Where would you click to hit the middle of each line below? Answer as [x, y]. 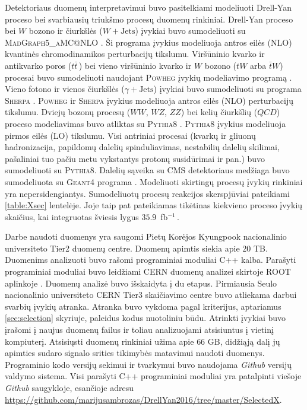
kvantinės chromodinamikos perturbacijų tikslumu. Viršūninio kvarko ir [135, 54]
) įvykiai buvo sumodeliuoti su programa [227, 89]
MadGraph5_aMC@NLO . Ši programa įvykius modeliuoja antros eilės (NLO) [148, 42]
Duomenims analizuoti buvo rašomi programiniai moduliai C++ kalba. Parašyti [151, 260]
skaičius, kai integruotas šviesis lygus [72, 216]
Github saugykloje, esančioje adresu [69, 387]
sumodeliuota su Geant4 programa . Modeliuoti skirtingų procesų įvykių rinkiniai [154, 181]
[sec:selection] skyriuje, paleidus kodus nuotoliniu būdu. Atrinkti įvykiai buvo [145, 318]
